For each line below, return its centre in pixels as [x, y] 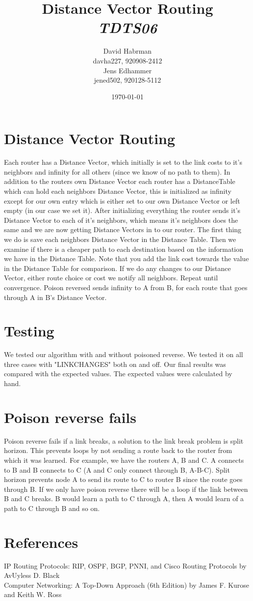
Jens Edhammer [127, 70]
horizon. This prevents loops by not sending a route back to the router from [118, 450]
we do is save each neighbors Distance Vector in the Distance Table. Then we [120, 239]
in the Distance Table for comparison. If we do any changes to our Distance [117, 268]
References [41, 542]
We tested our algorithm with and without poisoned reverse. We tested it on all [124, 354]
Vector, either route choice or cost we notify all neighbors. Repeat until [111, 278]
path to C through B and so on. [52, 508]
